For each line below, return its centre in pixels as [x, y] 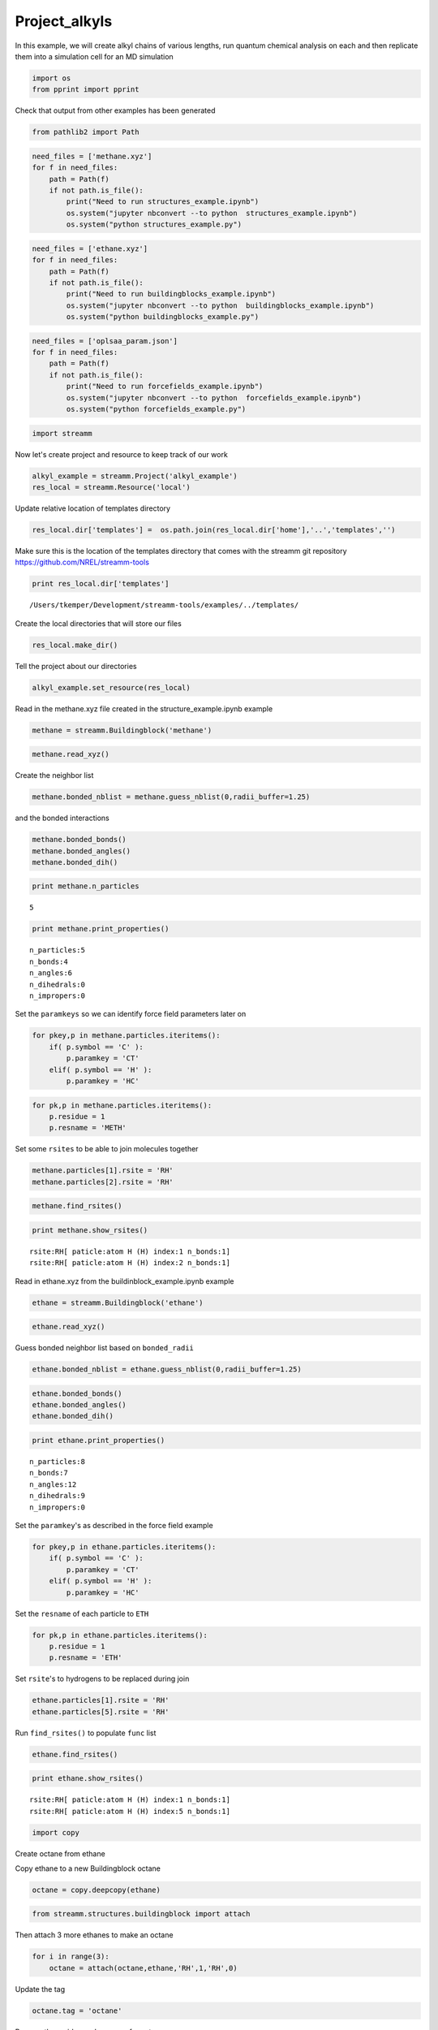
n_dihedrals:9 [57, 1496]
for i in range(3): [71, 1957]
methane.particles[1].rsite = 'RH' [103, 1170]
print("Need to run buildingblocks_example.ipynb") [171, 294]
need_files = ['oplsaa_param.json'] [105, 341]
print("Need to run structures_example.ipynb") [163, 202]
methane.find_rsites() [77, 1206]
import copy [56, 1832]
